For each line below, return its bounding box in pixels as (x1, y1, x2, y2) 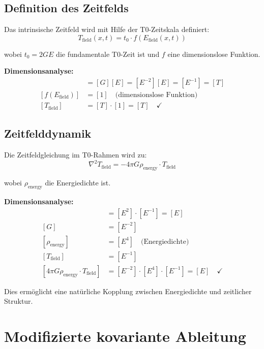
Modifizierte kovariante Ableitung (4, 326, 246, 346)
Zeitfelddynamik (4, 125, 92, 141)
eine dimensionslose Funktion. (167, 48, 260, 59)
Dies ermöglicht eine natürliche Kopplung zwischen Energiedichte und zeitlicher (4, 285, 252, 296)
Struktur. (4, 296, 33, 306)
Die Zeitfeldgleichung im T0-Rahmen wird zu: (4, 149, 147, 160)
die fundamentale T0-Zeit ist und (56, 48, 160, 59)
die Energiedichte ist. (45, 177, 111, 188)
